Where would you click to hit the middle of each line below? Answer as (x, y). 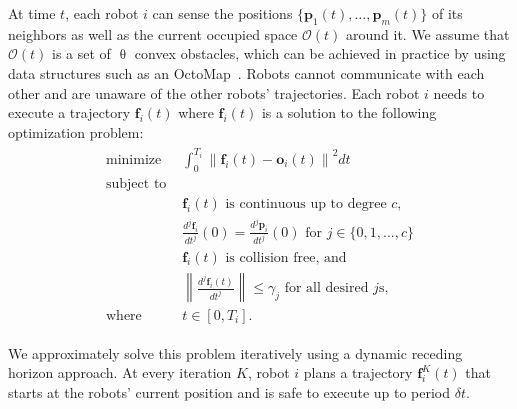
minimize (134, 159)
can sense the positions (222, 13)
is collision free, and (286, 257)
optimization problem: (76, 131)
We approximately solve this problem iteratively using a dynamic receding (235, 352)
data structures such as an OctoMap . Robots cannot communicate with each (246, 72)
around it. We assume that (427, 33)
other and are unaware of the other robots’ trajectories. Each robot (214, 92)
